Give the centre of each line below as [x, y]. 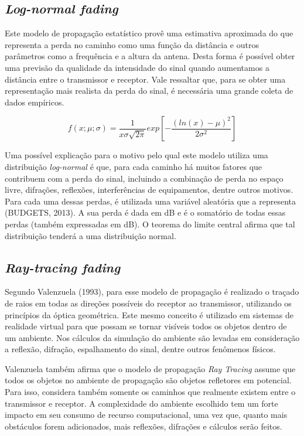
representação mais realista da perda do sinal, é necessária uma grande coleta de [149, 91]
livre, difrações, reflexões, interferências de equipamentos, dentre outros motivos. [149, 190]
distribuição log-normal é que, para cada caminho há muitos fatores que [134, 166]
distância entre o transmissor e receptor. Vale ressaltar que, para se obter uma [145, 79]
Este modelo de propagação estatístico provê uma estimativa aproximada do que [149, 33]
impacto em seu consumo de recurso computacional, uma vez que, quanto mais [146, 415]
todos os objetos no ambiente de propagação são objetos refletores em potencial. [148, 380]
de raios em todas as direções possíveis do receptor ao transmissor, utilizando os [148, 303]
